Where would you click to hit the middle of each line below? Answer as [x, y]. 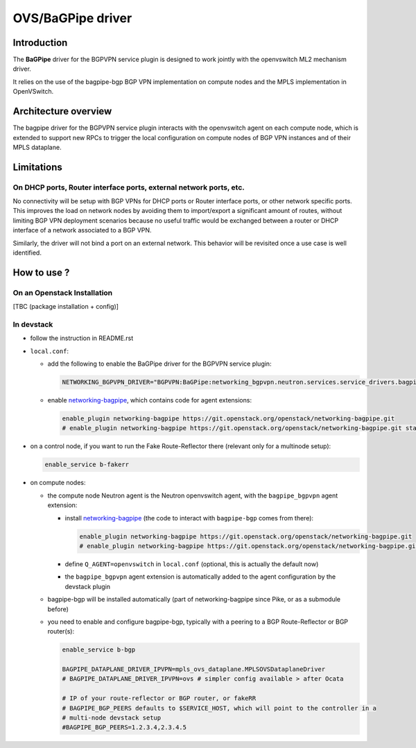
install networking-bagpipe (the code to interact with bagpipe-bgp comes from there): [189, 518]
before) [58, 609]
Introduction [40, 43]
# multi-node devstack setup [112, 718]
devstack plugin [88, 586]
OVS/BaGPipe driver [72, 18]
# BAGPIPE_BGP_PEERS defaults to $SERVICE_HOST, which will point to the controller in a [219, 708]
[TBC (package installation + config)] [66, 307]
